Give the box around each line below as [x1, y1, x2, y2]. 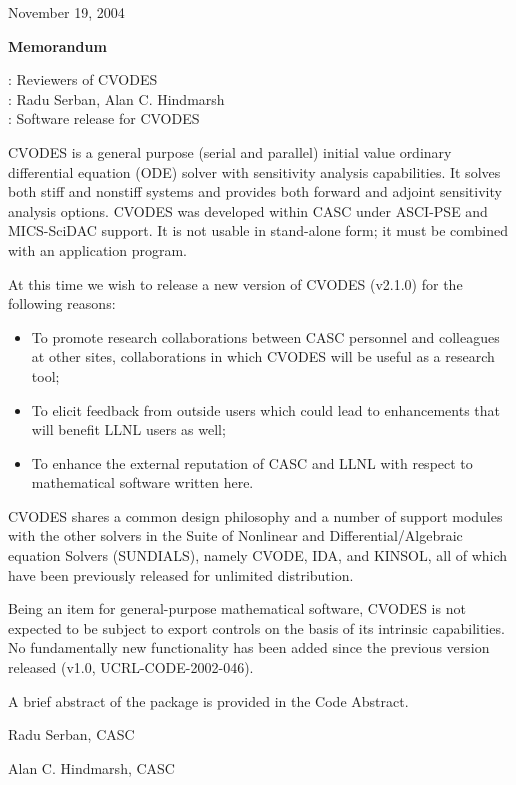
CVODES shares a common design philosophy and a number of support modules [8, 505, 503, 526]
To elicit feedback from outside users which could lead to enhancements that [31, 399, 500, 420]
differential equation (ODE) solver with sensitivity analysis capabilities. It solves [8, 161, 501, 182]
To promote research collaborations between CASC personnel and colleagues [31, 326, 500, 347]
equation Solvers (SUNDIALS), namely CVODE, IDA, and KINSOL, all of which [8, 545, 508, 566]
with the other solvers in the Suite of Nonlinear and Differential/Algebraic [8, 525, 463, 546]
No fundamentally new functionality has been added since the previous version [8, 637, 490, 658]
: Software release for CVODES [8, 108, 200, 129]
